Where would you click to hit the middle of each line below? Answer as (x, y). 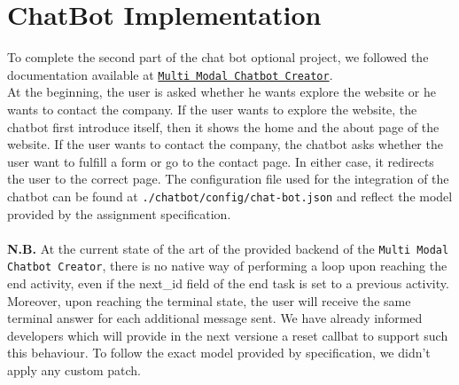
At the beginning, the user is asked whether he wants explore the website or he (222, 92)
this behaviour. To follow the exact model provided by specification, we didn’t (219, 353)
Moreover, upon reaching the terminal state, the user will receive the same (209, 300)
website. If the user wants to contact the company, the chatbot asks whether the (225, 144)
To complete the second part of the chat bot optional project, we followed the (218, 57)
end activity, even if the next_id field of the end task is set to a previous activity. (228, 283)
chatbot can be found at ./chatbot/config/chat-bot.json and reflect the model (230, 196)
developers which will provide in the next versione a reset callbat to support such (228, 335)
